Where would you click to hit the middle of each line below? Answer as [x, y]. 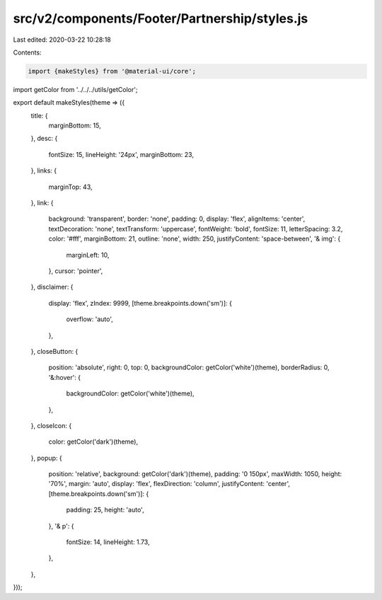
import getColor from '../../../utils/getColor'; [75, 89]
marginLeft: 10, [88, 255]
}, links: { [44, 171]
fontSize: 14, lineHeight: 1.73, [108, 542]
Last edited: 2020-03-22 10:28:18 [62, 40]
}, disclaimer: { [52, 287]
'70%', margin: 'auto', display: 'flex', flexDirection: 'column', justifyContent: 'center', [169, 484]
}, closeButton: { [54, 351]
